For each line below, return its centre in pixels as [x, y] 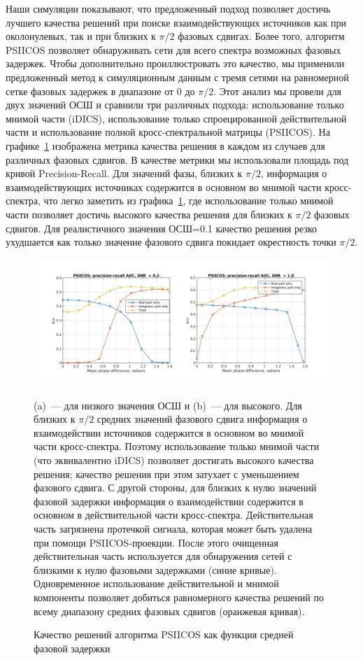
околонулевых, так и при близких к [81, 36]
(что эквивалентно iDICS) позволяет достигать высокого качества [174, 460]
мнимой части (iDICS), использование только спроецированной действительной [176, 118]
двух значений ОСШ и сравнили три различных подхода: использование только [175, 105]
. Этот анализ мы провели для [278, 91]
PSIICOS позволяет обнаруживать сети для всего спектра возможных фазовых [173, 49]
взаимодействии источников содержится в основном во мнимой [169, 432]
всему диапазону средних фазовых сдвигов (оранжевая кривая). [169, 611]
